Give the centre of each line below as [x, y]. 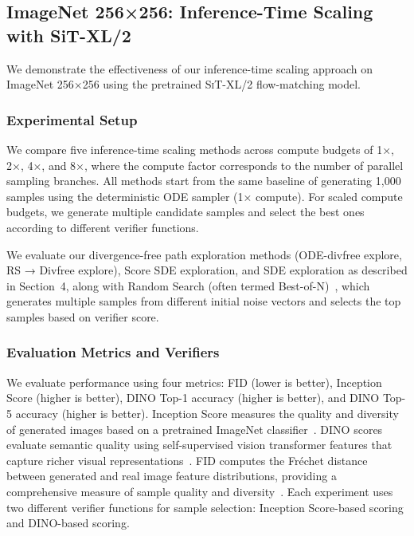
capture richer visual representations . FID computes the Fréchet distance [187, 460]
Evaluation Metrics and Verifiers [113, 352]
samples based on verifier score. [83, 316]
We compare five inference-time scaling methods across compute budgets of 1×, [200, 149]
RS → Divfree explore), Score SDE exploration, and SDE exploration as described [207, 270]
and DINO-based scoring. [68, 523]
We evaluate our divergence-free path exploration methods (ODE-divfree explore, [204, 254]
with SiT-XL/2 [69, 35]
